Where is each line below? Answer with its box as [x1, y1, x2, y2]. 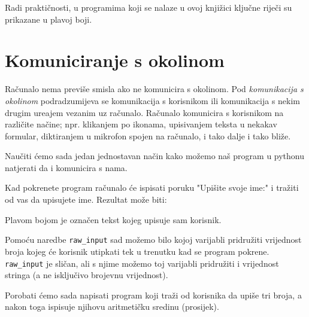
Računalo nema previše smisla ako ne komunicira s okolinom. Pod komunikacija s [5, 83, 304, 95]
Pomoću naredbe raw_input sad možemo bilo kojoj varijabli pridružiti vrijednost [5, 233, 302, 246]
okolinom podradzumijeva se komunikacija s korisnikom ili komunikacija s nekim [5, 94, 300, 106]
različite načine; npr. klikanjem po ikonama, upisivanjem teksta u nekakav [5, 118, 277, 130]
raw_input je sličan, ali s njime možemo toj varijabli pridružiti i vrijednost [5, 257, 279, 269]
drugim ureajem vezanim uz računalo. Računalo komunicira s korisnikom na [5, 106, 284, 118]
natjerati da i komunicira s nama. [5, 161, 128, 173]
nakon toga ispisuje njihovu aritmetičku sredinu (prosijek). [5, 300, 219, 313]
